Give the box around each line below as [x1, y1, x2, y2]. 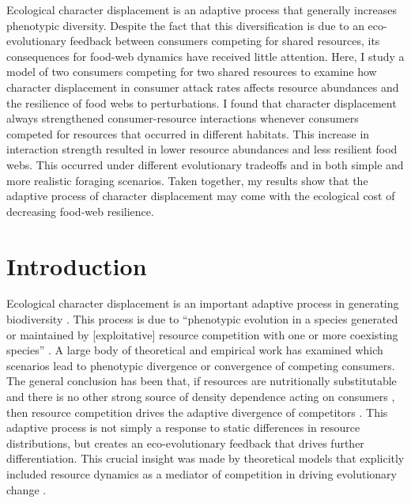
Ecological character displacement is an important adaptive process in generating [6, 295, 399, 312]
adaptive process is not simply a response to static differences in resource [6, 419, 360, 436]
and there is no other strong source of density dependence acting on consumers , [6, 388, 395, 404]
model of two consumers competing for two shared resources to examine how [6, 63, 377, 80]
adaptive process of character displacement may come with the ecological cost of [6, 187, 395, 204]
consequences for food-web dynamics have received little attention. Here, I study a [6, 47, 405, 64]
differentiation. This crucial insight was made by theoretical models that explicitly [6, 450, 405, 467]
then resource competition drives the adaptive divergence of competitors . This [6, 403, 388, 420]
